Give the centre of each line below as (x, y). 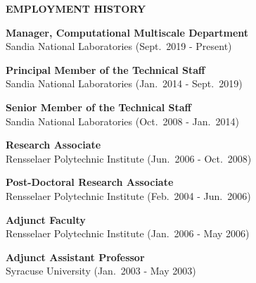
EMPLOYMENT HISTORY (76, 8)
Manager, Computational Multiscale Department (127, 32)
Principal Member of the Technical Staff (105, 69)
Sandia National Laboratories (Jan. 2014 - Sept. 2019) (124, 83)
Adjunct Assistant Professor (75, 257)
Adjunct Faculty (46, 219)
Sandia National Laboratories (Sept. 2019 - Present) (119, 46)
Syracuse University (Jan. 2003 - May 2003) (101, 271)
